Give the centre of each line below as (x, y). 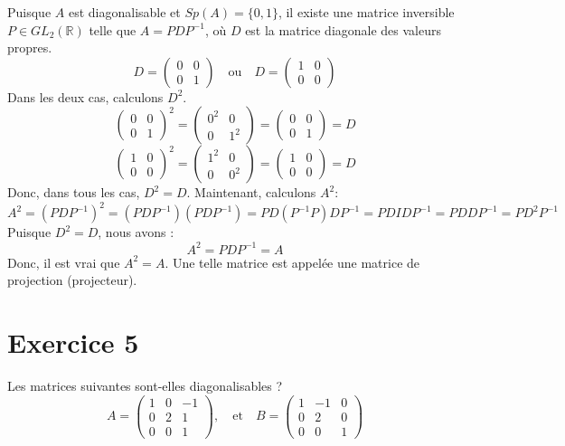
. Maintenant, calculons (251, 192)
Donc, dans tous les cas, (74, 192)
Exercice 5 (73, 342)
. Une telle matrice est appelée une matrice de (292, 262)
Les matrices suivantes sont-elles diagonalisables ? (145, 385)
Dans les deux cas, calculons (85, 96)
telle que (113, 29)
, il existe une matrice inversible (366, 12)
